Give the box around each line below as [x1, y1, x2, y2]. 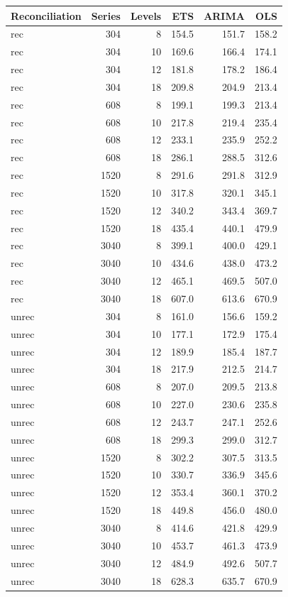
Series [91, 8, 121, 23]
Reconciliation [11, 8, 82, 23]
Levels [130, 8, 162, 23]
